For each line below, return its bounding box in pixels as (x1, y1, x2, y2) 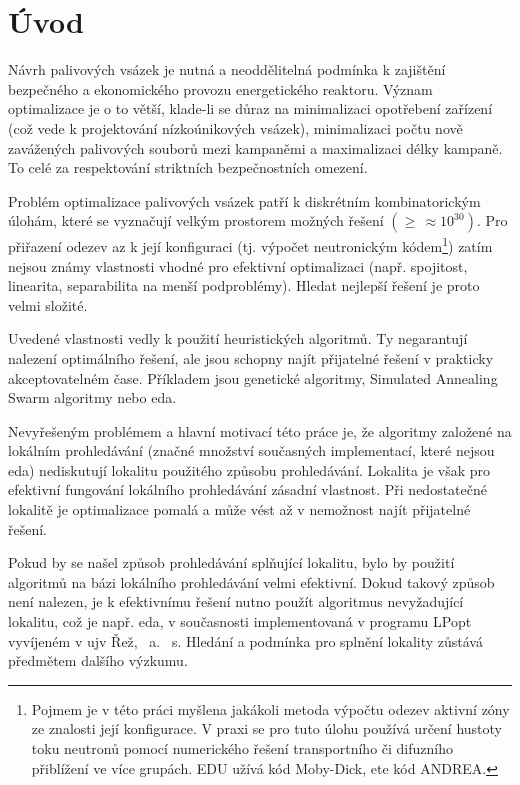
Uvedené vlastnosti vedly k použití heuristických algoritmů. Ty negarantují (8, 328, 468, 349)
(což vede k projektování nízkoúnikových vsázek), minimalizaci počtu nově (8, 117, 463, 138)
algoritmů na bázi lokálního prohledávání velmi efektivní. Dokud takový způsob (8, 571, 495, 592)
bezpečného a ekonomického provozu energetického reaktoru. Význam (8, 78, 433, 99)
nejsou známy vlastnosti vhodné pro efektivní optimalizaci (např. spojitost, (8, 255, 468, 276)
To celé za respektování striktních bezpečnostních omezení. (8, 157, 368, 178)
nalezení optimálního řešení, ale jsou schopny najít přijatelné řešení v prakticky (8, 347, 494, 368)
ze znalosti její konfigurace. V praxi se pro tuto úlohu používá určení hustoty (31, 718, 502, 739)
